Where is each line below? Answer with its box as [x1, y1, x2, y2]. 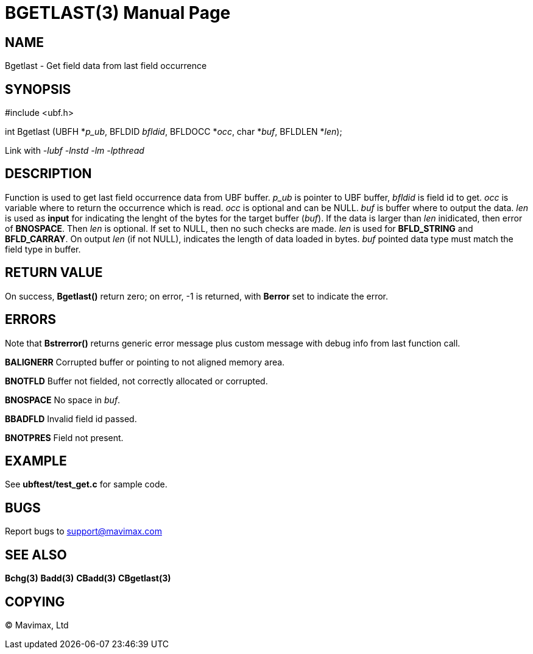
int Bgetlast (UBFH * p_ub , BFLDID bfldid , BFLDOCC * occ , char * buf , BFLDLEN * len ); [5, 126, 342, 137]
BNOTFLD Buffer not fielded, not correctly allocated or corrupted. [5, 375, 268, 386]
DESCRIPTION [5, 166, 92, 182]
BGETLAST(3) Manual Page [5, 2, 231, 23]
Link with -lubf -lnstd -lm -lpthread [5, 145, 144, 156]
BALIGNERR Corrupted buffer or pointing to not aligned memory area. [5, 356, 285, 367]
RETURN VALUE [5, 265, 103, 281]
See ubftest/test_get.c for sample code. [5, 479, 168, 490]
